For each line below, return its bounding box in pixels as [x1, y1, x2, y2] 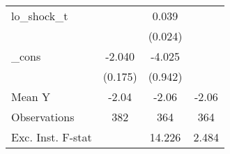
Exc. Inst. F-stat [11, 129, 92, 145]
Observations [11, 109, 75, 125]
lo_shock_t [11, 8, 68, 24]
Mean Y [11, 88, 51, 105]
